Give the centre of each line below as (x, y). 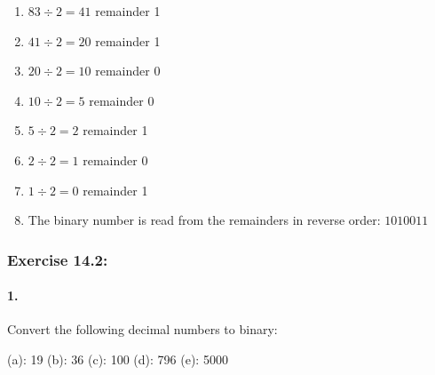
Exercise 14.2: (58, 259)
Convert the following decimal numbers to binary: (142, 329)
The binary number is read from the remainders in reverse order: (204, 220)
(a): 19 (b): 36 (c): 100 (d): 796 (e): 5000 (118, 359)
